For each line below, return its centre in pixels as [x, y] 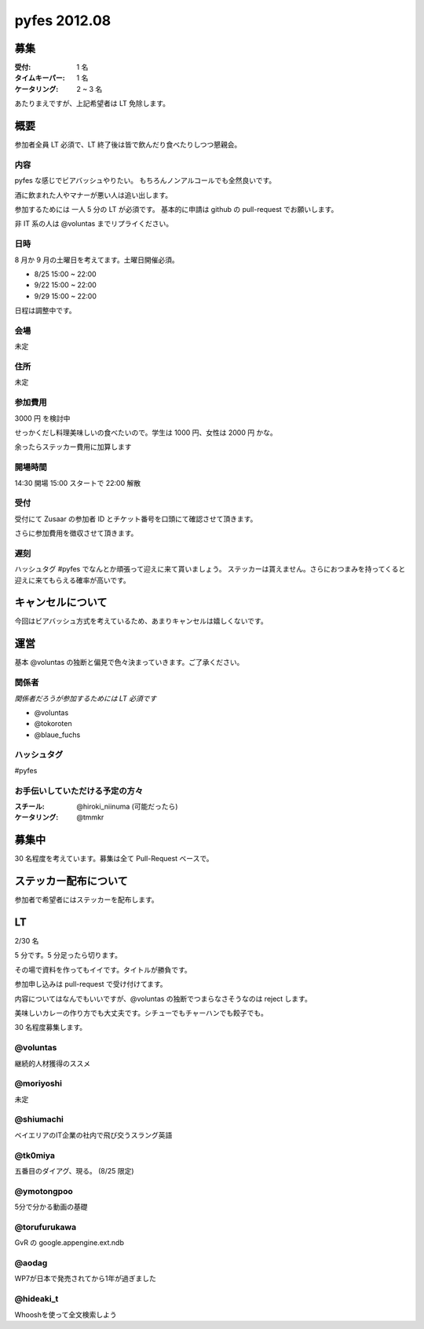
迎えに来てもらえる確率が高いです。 [73, 580]
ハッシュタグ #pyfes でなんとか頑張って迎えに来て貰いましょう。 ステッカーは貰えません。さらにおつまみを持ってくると [210, 569]
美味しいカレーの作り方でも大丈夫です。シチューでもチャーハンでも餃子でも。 [141, 1013]
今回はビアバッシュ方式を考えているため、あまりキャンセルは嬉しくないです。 [141, 621]
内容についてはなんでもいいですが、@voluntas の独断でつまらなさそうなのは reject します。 [163, 999]
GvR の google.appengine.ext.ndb [69, 1243]
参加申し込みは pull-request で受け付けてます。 [91, 984]
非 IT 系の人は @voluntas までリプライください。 [93, 224]
